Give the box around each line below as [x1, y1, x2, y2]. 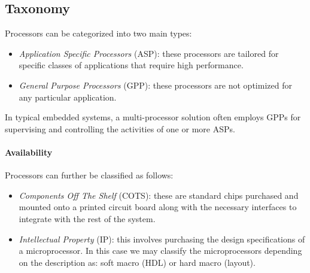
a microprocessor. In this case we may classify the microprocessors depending [19, 244, 302, 257]
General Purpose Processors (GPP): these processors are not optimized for [19, 78, 292, 91]
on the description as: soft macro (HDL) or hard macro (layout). [19, 256, 256, 268]
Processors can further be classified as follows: [5, 169, 174, 181]
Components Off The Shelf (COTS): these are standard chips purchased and [19, 189, 299, 201]
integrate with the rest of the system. [19, 212, 156, 225]
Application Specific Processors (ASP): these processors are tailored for [19, 47, 279, 59]
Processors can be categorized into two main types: [5, 27, 192, 40]
